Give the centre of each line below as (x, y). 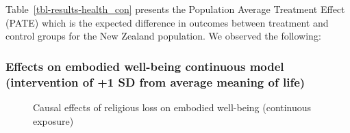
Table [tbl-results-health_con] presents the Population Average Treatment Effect (175, 9)
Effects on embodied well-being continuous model (145, 66)
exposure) (53, 120)
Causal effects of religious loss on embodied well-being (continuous (172, 107)
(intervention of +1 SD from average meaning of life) (155, 82)
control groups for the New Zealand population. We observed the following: (163, 36)
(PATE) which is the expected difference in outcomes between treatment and (167, 22)
